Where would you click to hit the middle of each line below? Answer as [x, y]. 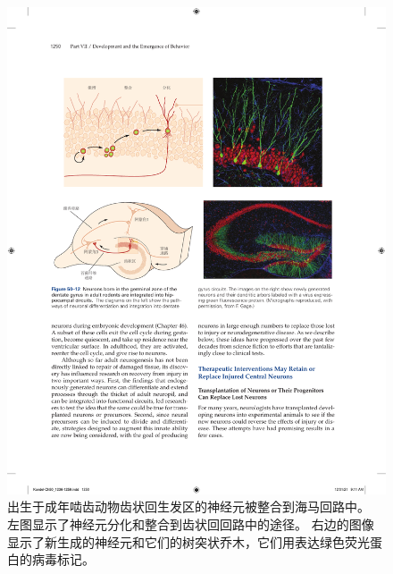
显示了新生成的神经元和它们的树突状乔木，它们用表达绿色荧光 [188, 541]
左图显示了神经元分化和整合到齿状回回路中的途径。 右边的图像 [191, 523]
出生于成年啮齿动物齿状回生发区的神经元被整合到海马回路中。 [188, 506]
